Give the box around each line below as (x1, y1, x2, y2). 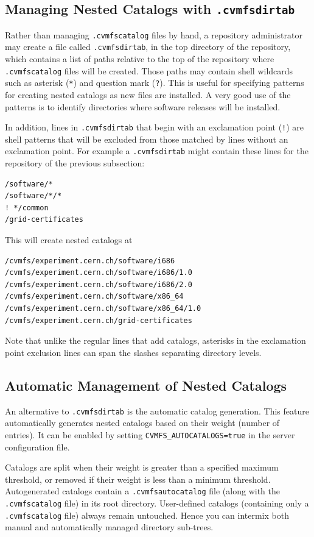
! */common (5, 203, 49, 212)
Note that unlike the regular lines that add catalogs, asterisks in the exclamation (5, 334, 306, 347)
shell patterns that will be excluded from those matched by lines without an (5, 132, 288, 145)
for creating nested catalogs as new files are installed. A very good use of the (5, 88, 291, 101)
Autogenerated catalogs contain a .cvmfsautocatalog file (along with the (5, 485, 280, 497)
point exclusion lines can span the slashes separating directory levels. (5, 346, 262, 358)
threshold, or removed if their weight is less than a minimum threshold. (5, 472, 271, 485)
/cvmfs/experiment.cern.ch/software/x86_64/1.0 (5, 304, 201, 313)
